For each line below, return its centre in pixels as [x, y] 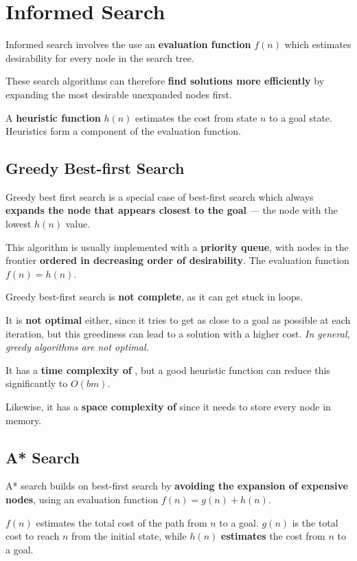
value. [78, 224]
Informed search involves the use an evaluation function [128, 44]
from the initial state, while [129, 536]
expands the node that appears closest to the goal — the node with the [172, 210]
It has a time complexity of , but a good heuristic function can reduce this [168, 370]
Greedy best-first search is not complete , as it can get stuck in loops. [154, 297]
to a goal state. [301, 117]
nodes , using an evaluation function [82, 499]
